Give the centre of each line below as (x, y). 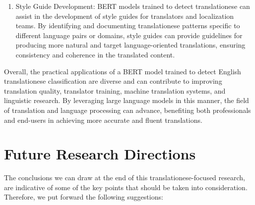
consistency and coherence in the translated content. (95, 54)
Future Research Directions (100, 154)
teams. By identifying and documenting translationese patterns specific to (128, 26)
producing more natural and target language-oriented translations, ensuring (130, 45)
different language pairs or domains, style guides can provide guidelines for (129, 35)
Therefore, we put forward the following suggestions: (84, 197)
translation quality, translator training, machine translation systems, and (115, 90)
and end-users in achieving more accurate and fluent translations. (103, 120)
